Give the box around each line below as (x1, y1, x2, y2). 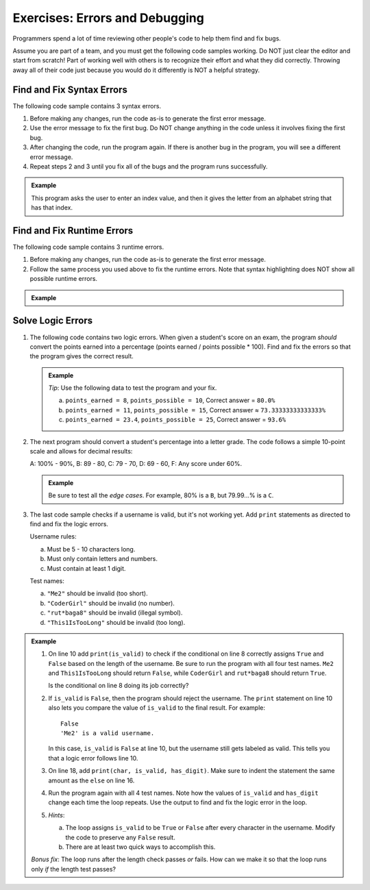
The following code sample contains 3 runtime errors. (12, 243, 164, 251)
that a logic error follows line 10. (48, 754, 138, 762)
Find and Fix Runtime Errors (12, 225, 134, 236)
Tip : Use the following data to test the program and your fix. (48, 384, 217, 392)
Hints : (48, 811, 65, 819)
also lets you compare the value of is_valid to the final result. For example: (48, 704, 266, 712)
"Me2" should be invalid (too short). (47, 589, 148, 597)
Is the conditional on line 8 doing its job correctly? (48, 682, 189, 690)
